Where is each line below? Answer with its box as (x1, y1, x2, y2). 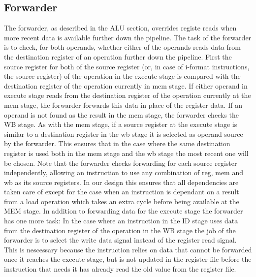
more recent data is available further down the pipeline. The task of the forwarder (4, 32, 252, 42)
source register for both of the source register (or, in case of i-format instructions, (4, 61, 250, 71)
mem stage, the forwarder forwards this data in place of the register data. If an (4, 99, 242, 110)
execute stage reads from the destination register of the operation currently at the (4, 90, 251, 100)
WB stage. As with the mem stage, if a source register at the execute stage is (4, 119, 237, 129)
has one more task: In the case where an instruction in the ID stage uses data (4, 215, 238, 226)
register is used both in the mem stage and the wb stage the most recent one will (4, 148, 249, 158)
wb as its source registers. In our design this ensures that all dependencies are (4, 177, 239, 187)
